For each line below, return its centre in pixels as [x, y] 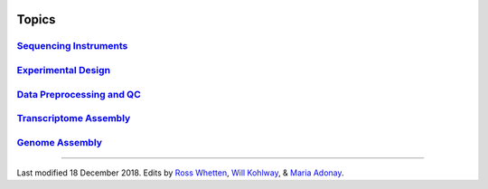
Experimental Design [64, 70]
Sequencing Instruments [72, 46]
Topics [36, 19]
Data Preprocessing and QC [79, 94]
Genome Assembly [60, 142]
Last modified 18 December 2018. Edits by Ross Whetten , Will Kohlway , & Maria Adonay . [180, 173]
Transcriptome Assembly [74, 118]
